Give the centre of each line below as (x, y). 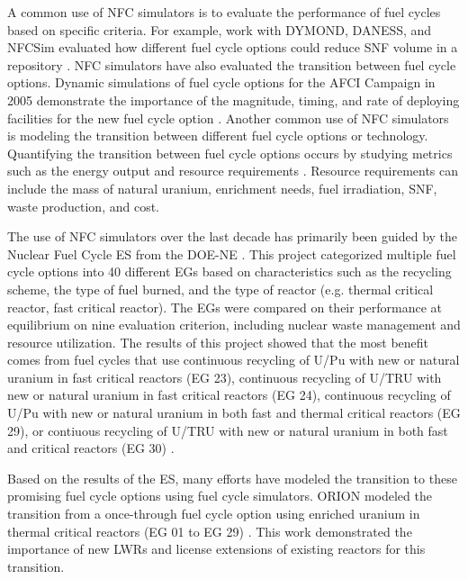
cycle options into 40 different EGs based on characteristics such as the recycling (229, 271)
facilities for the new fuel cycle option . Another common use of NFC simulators (228, 118)
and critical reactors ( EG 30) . (91, 448)
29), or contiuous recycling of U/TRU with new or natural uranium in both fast (228, 430)
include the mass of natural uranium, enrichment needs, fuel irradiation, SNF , (222, 188)
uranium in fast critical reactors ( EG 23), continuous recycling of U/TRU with (225, 377)
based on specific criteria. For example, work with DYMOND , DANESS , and (220, 29)
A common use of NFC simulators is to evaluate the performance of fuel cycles (224, 12)
